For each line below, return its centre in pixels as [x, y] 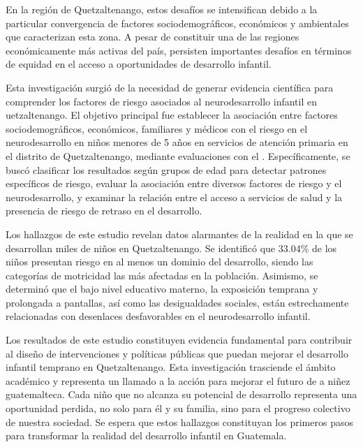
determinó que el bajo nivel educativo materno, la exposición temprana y [162, 289]
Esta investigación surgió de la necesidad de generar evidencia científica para [170, 87]
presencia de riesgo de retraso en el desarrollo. [104, 211]
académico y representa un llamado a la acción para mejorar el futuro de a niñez [178, 380]
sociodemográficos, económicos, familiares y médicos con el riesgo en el [157, 128]
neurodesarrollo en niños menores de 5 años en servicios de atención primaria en [177, 142]
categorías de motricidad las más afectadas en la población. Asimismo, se [162, 275]
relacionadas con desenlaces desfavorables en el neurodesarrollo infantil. [158, 316]
